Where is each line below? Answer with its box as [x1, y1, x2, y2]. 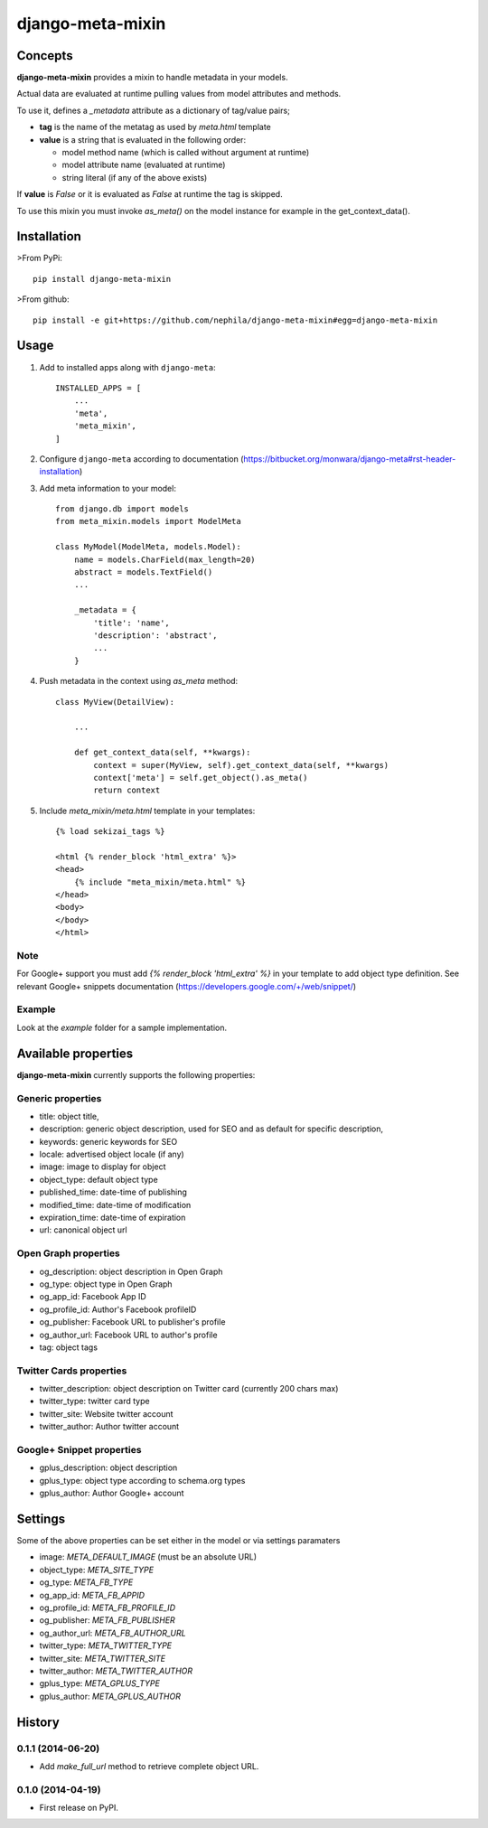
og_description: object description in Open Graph [39, 1266, 223, 1277]
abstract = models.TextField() [73, 567, 213, 577]
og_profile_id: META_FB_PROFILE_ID [39, 1602, 176, 1613]
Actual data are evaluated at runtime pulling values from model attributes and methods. [16, 89, 342, 99]
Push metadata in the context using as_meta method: [39, 676, 239, 687]
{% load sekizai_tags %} [55, 827, 165, 837]
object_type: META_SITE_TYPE [39, 1564, 154, 1575]
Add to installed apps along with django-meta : [39, 361, 216, 372]
